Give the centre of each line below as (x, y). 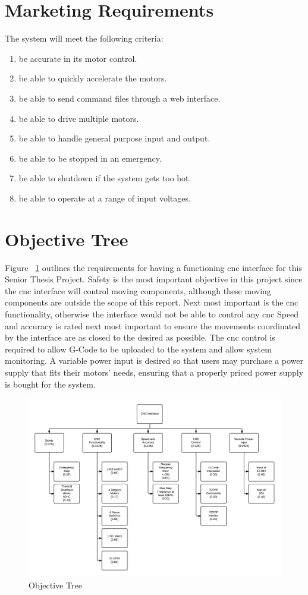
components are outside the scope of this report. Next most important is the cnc (152, 302)
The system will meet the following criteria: (84, 38)
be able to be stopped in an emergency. (90, 158)
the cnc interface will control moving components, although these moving (138, 290)
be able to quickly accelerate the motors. (93, 78)
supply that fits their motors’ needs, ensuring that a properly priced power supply (154, 372)
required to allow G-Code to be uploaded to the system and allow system (138, 349)
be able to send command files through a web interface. (120, 98)
